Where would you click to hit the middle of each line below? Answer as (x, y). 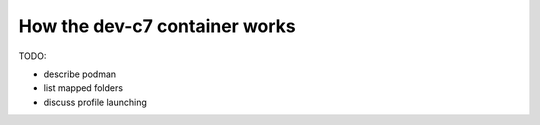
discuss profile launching (95, 102)
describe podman (80, 74)
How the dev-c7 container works (157, 26)
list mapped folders (83, 88)
